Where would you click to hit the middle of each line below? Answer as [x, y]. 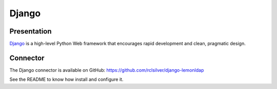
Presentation [31, 31]
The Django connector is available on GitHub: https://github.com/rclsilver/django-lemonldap [107, 70]
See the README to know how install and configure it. [66, 79]
